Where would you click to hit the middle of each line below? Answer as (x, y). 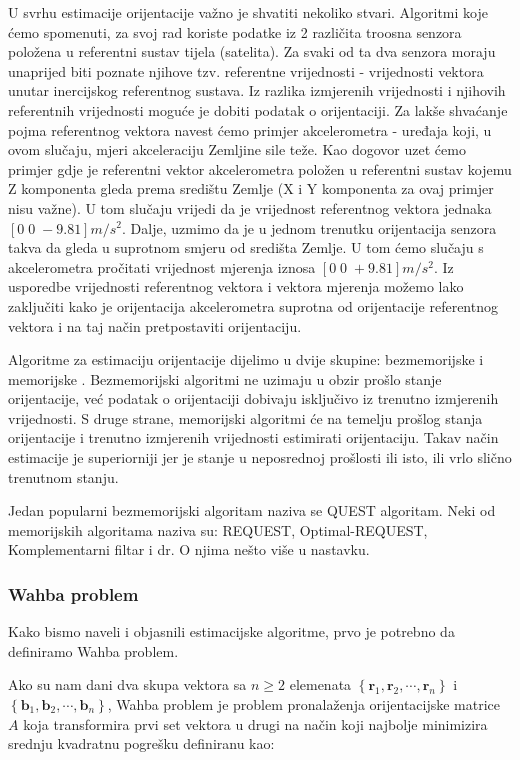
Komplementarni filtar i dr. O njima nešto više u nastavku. (189, 549)
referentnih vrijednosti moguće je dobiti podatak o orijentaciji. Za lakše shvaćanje (258, 109)
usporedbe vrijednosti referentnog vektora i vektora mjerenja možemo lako (236, 286)
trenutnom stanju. (63, 476)
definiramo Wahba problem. (93, 650)
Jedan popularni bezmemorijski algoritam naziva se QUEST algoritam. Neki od (252, 510)
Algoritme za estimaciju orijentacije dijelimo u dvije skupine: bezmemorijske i (246, 359)
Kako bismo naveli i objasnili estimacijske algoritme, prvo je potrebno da (231, 631)
